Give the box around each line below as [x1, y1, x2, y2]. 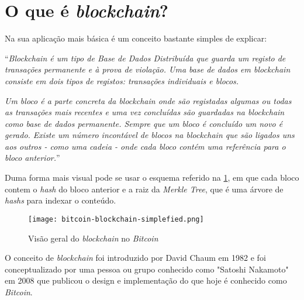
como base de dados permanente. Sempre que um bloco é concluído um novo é [5, 117, 283, 129]
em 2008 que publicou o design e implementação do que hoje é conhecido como [5, 274, 287, 287]
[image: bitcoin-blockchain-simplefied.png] [28, 215, 204, 223]
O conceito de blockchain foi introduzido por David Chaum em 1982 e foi [5, 251, 266, 264]
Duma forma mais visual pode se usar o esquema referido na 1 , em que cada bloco [5, 171, 299, 184]
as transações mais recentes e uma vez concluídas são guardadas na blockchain [5, 106, 285, 118]
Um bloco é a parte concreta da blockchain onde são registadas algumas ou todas [5, 94, 292, 106]
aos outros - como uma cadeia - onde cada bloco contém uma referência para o [5, 140, 286, 152]
